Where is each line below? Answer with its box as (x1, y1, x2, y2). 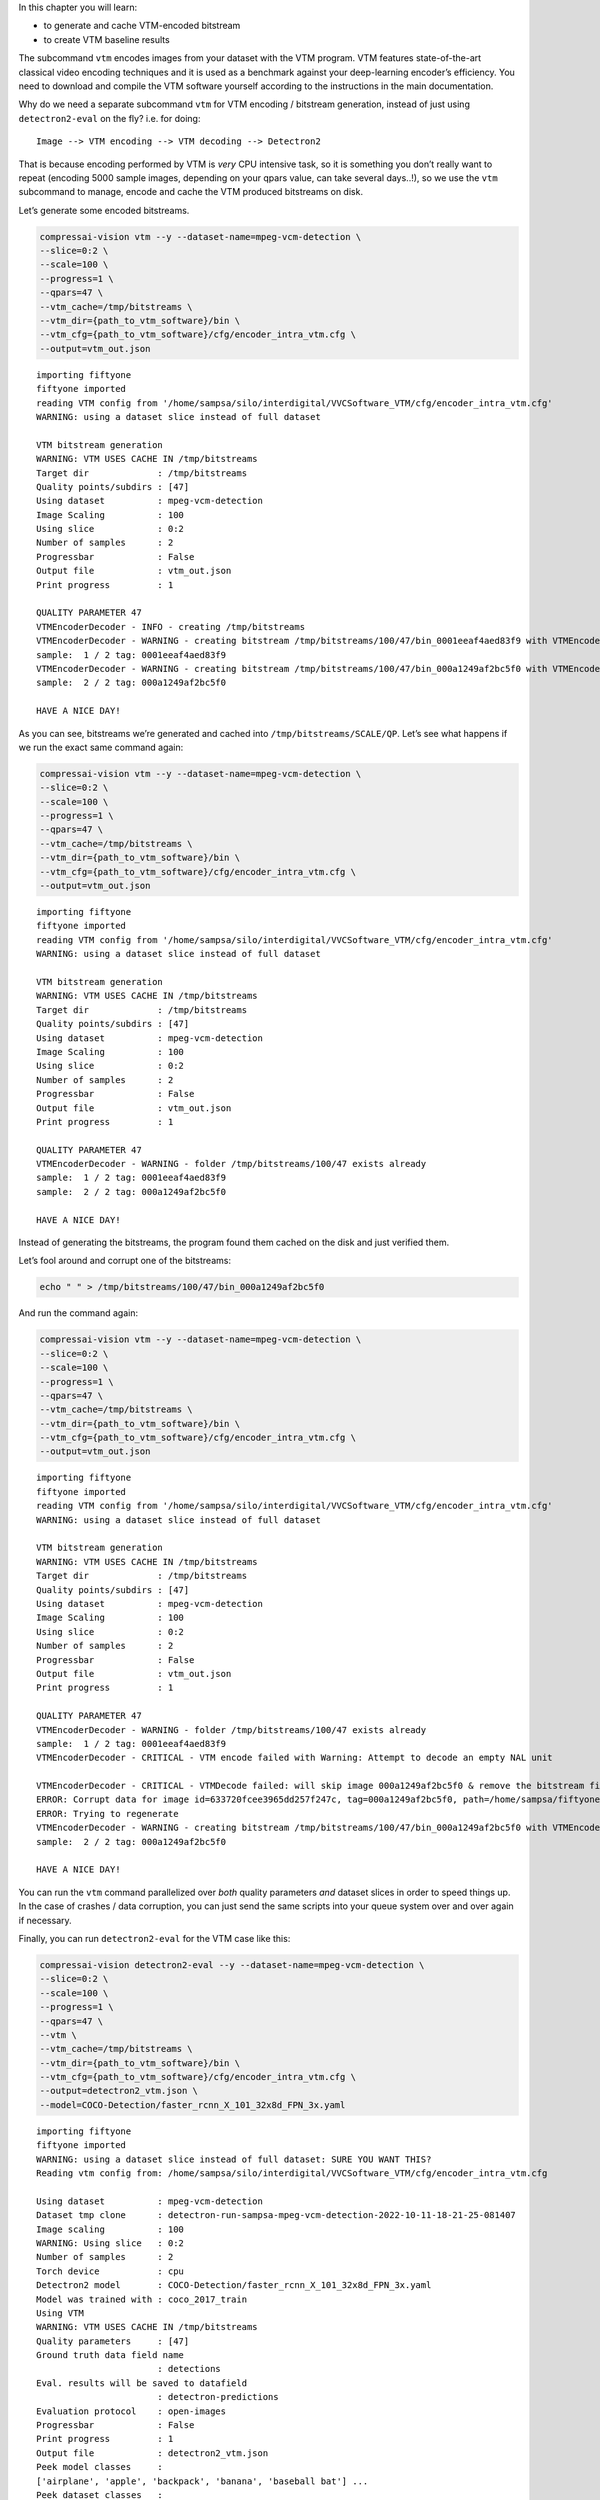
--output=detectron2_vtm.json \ (39, 2085, 199, 2097)
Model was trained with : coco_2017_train (36, 2293, 248, 2305)
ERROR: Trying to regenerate (36, 1808, 179, 1819)
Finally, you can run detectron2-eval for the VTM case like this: (18, 1932, 291, 1944)
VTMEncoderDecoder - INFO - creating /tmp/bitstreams (36, 621, 305, 632)
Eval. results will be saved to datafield (36, 2377, 248, 2389)
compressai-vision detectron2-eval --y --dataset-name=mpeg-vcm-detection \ (39, 1959, 425, 1970)
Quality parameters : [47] (36, 2335, 190, 2347)
